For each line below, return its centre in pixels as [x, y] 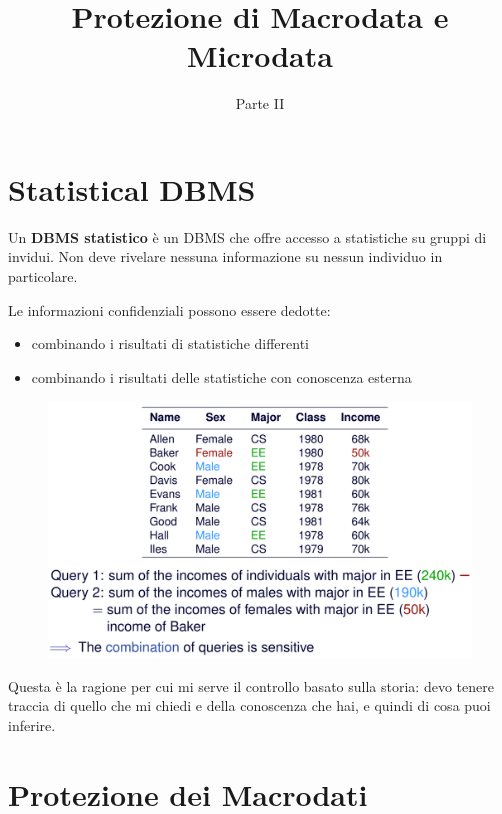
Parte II [260, 103]
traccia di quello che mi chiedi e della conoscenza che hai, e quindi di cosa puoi [249, 705]
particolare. [43, 276]
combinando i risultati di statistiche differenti [170, 343]
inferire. [32, 724]
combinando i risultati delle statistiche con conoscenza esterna [221, 376]
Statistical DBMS [132, 188]
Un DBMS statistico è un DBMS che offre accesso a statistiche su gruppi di [247, 236]
